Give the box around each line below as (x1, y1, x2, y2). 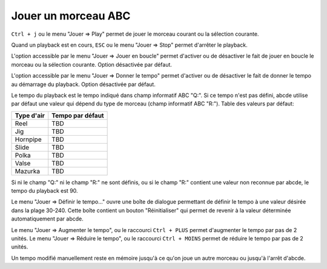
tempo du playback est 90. (11, 187, 78, 194)
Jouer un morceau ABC (11, 9, 131, 22)
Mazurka (15, 167, 41, 175)
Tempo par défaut (51, 111, 104, 119)
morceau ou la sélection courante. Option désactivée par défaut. (11, 61, 173, 68)
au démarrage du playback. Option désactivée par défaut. (11, 81, 156, 88)
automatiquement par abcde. (11, 215, 84, 222)
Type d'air (15, 111, 45, 119)
